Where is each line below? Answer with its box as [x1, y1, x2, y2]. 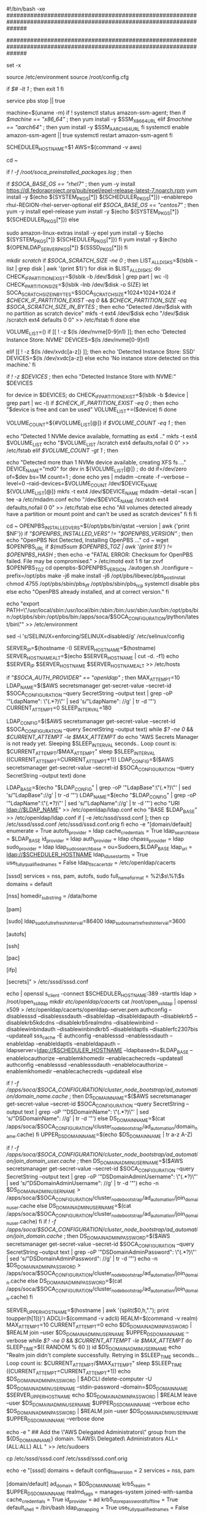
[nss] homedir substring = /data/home [6, 892, 97, 901]
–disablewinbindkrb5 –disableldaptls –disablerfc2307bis [56, 1026, 198, 1033]
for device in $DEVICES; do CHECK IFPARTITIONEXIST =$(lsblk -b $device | [6, 392, 189, 400]
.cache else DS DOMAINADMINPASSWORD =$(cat [9, 1277, 123, 1286]
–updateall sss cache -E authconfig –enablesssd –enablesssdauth [6, 1032, 169, 1041]
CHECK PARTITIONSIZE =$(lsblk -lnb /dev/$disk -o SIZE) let [6, 281, 149, 290]
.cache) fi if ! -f [18, 1218, 56, 1225]
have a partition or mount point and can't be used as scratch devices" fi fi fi [6, 510, 197, 517]
